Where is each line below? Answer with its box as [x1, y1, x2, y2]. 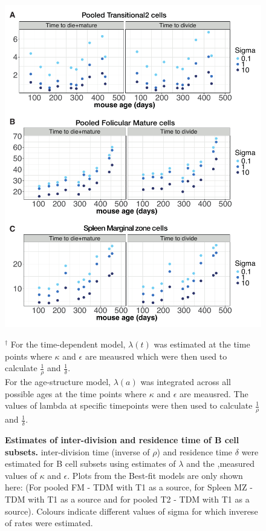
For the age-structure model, [5, 375, 111, 388]
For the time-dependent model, [10, 338, 126, 351]
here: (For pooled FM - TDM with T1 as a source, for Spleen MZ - [5, 481, 253, 493]
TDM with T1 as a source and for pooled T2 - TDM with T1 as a [5, 492, 250, 505]
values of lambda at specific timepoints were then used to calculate [5, 399, 253, 412]
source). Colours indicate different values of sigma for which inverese [5, 504, 258, 517]
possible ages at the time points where [5, 387, 147, 400]
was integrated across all [140, 375, 231, 388]
